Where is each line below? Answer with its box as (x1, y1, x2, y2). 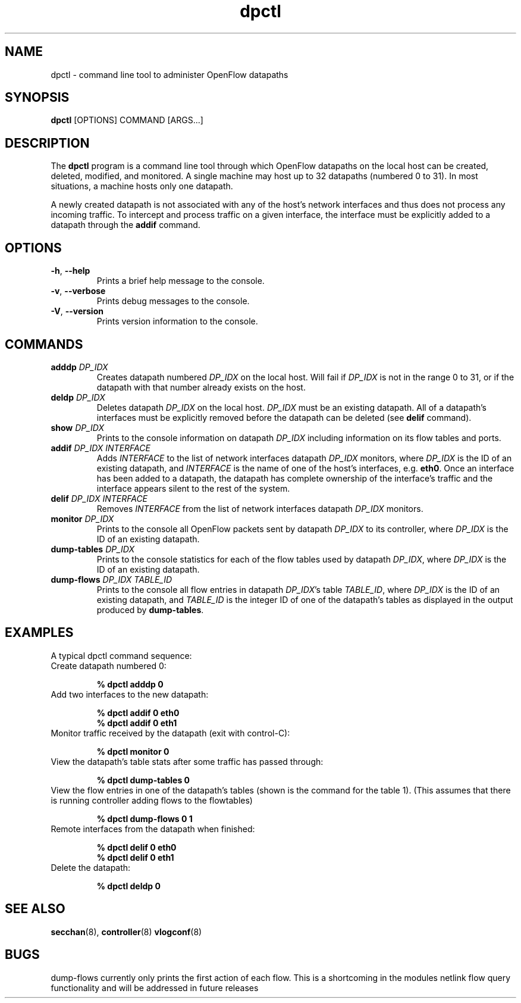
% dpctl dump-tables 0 (96, 774, 190, 785)
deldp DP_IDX (51, 392, 105, 402)
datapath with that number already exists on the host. (96, 382, 306, 392)
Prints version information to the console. (96, 316, 258, 327)
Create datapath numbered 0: (51, 660, 167, 671)
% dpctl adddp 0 (96, 679, 164, 689)
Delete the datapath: (51, 862, 131, 873)
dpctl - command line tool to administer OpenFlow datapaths (51, 69, 288, 80)
